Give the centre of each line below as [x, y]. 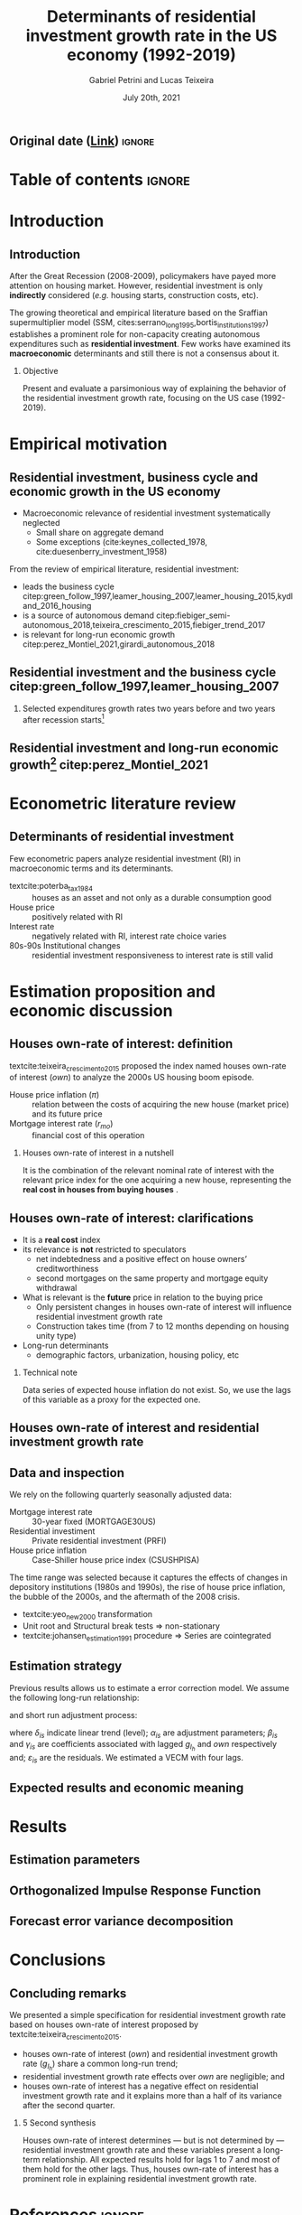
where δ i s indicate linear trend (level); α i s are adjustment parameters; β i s [143, 1734]
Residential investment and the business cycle [143, 673]
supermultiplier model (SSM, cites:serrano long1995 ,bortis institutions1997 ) [139, 323]
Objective [40, 370]
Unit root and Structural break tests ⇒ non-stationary [121, 1626]
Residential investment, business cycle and [134, 477]
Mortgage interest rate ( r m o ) [61, 1125]
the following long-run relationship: [74, 1697]
